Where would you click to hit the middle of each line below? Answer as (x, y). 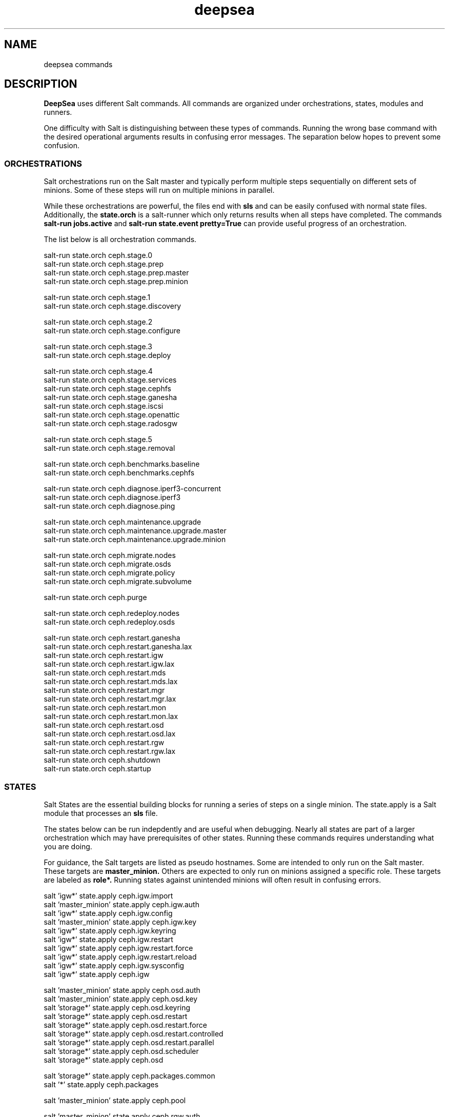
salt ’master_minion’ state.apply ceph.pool (115, 1100)
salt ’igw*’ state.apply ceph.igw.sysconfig (114, 965)
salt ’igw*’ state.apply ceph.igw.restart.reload (120, 956)
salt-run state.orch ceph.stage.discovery (113, 306)
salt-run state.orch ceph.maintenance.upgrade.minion (135, 540)
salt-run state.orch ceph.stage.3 (98, 347)
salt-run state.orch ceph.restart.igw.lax (109, 664)
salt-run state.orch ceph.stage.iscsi (104, 406)
